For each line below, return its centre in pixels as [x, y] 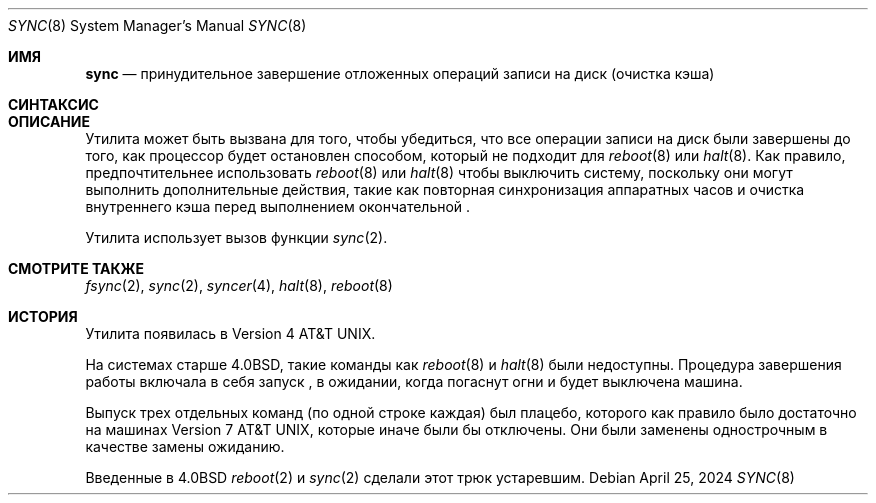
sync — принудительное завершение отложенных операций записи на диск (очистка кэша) [400, 73]
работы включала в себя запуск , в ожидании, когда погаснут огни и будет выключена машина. [414, 381]
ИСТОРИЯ [43, 316]
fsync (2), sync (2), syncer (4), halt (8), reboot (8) [239, 285]
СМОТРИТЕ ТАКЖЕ [76, 268]
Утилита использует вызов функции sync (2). [236, 237]
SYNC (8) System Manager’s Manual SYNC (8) [157, 25]
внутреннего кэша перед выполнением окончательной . [278, 206]
